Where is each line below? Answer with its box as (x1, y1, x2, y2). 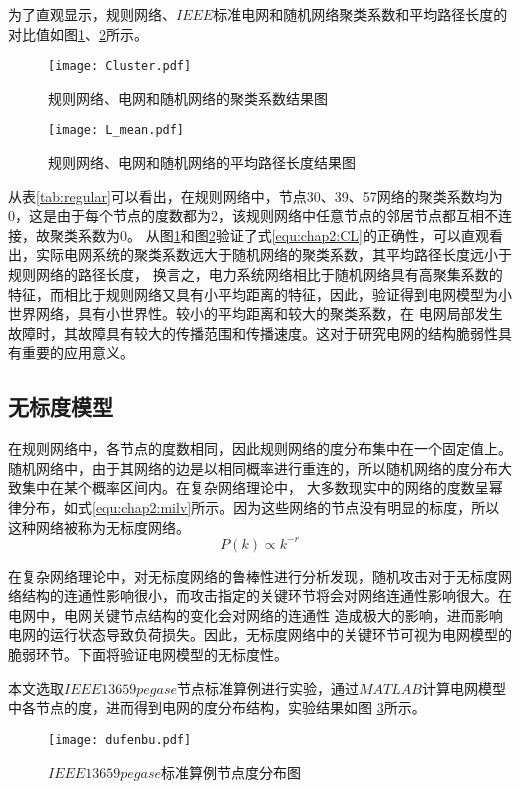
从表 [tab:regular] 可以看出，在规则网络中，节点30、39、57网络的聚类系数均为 (8, 185, 503, 206)
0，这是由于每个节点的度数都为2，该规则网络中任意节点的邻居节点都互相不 (8, 205, 498, 226)
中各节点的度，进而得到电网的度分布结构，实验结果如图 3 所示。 (8, 697, 426, 718)
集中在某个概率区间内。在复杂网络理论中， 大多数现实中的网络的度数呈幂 (21, 477, 503, 498)
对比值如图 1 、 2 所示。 (8, 23, 148, 44)
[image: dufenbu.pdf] (48, 732, 192, 747)
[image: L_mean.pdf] (48, 123, 185, 138)
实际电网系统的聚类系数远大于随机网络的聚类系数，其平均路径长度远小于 (35, 244, 512, 265)
